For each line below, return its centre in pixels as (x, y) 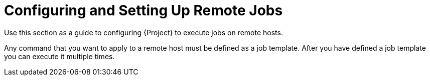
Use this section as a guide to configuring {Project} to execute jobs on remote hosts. (144, 32)
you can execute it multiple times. (59, 56)
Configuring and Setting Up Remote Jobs (144, 10)
